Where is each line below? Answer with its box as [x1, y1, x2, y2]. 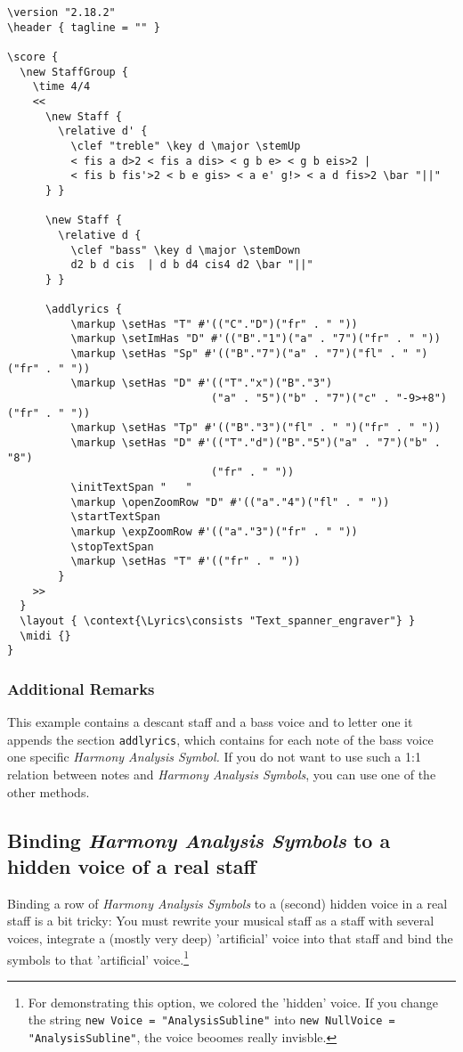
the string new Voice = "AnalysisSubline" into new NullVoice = [28, 1010, 395, 1029]
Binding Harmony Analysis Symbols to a [7, 826, 391, 853]
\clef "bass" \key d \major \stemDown [70, 243, 301, 257]
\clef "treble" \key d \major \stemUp [70, 139, 301, 152]
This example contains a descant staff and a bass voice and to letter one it [7, 713, 413, 731]
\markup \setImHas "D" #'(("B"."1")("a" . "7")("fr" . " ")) [70, 332, 441, 346]
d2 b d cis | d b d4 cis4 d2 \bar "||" [70, 258, 313, 272]
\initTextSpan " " [70, 481, 192, 493]
